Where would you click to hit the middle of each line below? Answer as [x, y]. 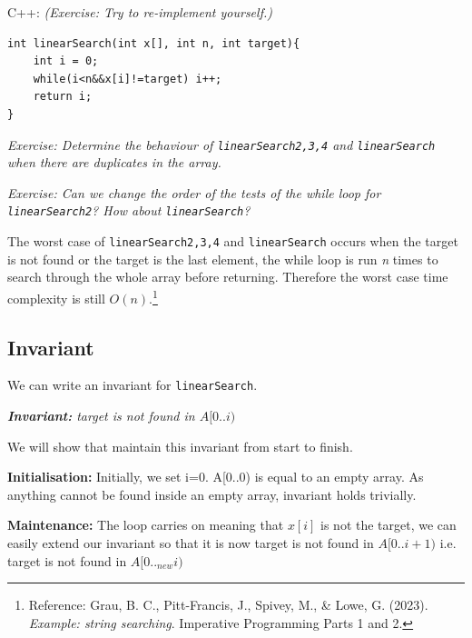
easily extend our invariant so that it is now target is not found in [191, 542]
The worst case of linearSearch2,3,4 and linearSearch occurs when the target [233, 241]
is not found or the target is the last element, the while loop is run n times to [223, 259]
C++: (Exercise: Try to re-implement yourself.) [140, 12]
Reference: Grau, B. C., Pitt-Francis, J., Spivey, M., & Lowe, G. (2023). [228, 605]
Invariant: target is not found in [101, 416]
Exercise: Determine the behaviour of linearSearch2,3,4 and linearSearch [221, 144]
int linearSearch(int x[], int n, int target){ [154, 43]
